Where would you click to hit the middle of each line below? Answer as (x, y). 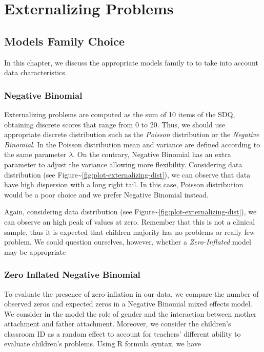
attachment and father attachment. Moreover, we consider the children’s (118, 324)
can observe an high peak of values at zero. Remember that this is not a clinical (130, 221)
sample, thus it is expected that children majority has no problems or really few (130, 232)
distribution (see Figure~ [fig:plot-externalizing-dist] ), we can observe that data (127, 174)
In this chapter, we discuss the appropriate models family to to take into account (131, 62)
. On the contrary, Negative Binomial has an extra (152, 154)
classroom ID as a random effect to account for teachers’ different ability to (123, 333)
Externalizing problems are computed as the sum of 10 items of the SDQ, (120, 114)
